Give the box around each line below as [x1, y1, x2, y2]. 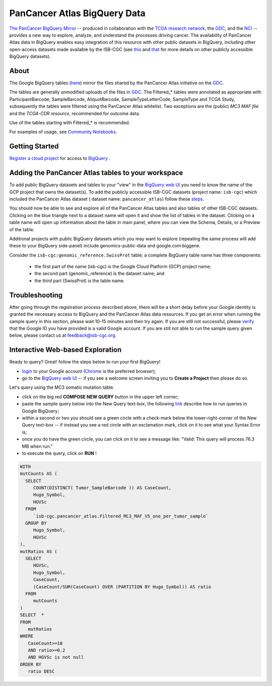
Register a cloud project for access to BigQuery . [9, 155, 111, 162]
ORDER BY [20, 661, 42, 667]
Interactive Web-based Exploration [9, 346, 122, 354]
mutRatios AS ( [20, 548, 57, 554]
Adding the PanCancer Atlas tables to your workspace [9, 169, 183, 177]
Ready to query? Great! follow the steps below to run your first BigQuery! [9, 359, 161, 365]
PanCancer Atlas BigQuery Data [9, 8, 146, 19]
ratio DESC [28, 669, 55, 674]
